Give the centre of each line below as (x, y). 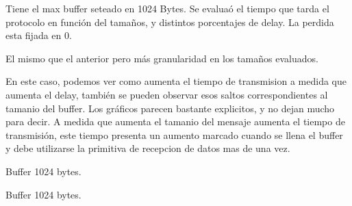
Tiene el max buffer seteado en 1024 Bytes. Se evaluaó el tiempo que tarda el (167, 8)
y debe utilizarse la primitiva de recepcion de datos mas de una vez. (148, 148)
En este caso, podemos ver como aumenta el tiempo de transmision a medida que (176, 81)
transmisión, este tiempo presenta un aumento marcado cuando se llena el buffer (174, 134)
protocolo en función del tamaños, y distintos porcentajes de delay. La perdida (170, 22)
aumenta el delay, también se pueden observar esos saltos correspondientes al (167, 94)
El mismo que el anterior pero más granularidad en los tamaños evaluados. (162, 58)
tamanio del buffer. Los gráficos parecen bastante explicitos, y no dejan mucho (170, 108)
